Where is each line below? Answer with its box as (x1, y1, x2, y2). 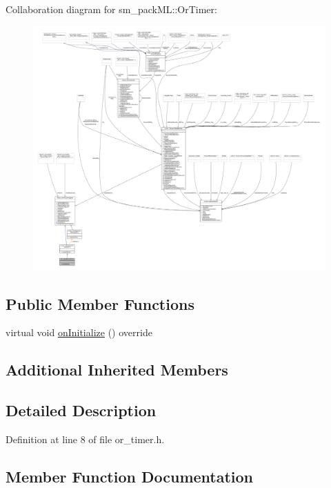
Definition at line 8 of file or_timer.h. (6, 431, 165, 446)
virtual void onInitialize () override (6, 325, 152, 340)
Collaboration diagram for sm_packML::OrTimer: (6, 2, 217, 16)
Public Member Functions (6, 293, 194, 314)
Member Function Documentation (6, 465, 254, 487)
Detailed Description (6, 400, 157, 421)
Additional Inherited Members (6, 359, 228, 380)
